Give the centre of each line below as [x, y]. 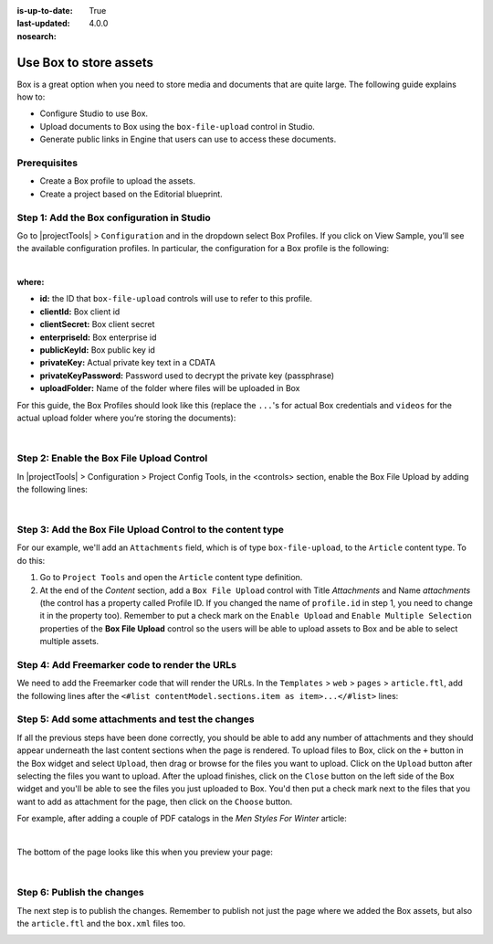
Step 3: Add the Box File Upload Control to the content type [151, 530]
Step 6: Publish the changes [81, 893]
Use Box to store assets [85, 63]
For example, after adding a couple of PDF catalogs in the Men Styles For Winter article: [182, 819]
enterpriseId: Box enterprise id [98, 337]
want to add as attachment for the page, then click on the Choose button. [155, 801]
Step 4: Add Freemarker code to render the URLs [127, 664]
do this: [31, 560]
